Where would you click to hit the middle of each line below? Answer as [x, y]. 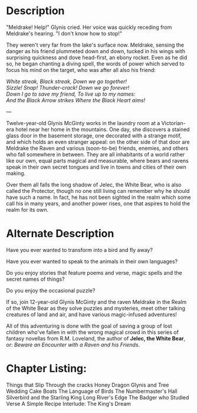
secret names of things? [35, 279]
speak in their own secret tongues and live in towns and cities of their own [96, 167]
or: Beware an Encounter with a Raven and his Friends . [73, 345]
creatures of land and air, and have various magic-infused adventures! [91, 314]
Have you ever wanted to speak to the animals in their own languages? [92, 261]
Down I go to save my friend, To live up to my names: [71, 94]
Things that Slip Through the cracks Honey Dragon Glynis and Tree [88, 385]
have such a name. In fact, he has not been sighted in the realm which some [98, 197]
